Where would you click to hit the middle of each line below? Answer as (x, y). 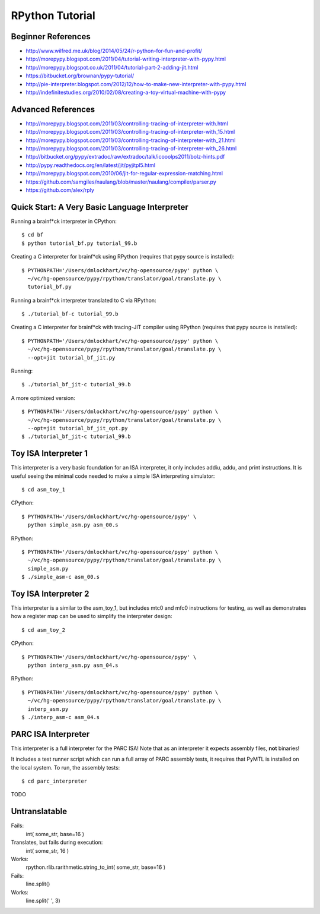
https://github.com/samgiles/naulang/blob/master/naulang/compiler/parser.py (121, 182)
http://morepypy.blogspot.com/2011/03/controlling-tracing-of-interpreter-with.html (127, 123)
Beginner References (51, 37)
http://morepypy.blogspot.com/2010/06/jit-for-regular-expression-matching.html (124, 174)
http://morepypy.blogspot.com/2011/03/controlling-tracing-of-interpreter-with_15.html (130, 132)
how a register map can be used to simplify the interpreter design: (92, 616)
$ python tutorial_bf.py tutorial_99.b (79, 243)
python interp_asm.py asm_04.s (73, 665)
